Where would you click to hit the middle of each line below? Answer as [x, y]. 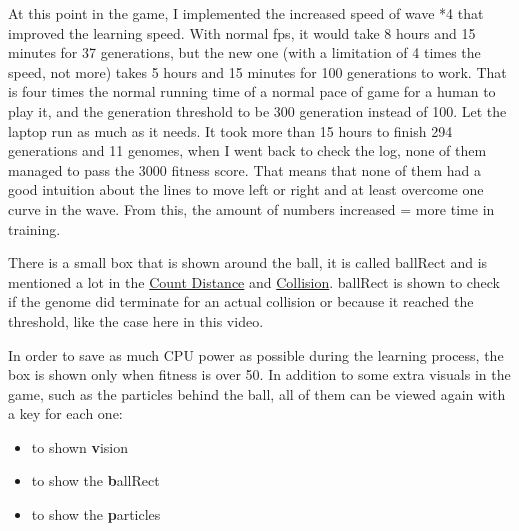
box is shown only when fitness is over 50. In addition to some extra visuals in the [259, 374]
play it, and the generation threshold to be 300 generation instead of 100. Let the [257, 110]
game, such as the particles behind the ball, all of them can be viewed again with [257, 393]
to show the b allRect [95, 480]
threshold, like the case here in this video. [136, 320]
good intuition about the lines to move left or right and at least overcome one [246, 189]
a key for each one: [65, 413]
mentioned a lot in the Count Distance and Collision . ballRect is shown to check [254, 281]
